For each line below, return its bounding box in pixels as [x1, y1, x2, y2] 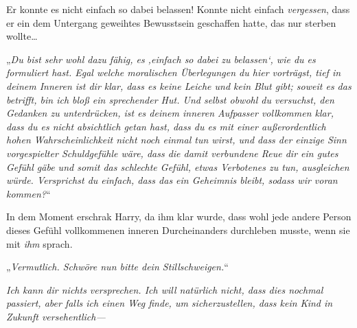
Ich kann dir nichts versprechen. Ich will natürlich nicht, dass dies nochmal [6, 282, 323, 296]
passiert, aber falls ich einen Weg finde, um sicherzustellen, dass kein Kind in [6, 296, 333, 310]
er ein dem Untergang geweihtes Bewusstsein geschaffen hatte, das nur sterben [6, 15, 336, 30]
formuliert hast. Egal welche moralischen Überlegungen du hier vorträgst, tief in [6, 65, 341, 80]
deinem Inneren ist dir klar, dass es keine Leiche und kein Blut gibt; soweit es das [6, 78, 352, 93]
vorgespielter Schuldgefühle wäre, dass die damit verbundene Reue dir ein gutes [6, 145, 338, 160]
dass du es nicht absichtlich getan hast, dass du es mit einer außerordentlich [6, 119, 326, 133]
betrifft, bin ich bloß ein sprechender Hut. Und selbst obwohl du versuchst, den [6, 92, 334, 106]
